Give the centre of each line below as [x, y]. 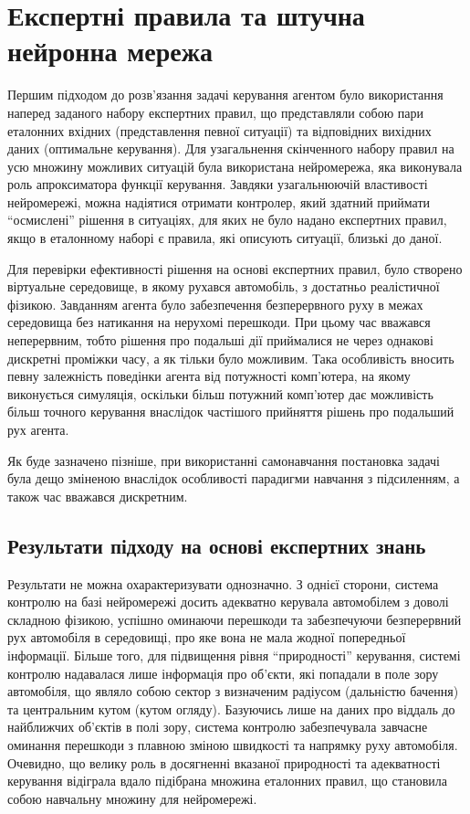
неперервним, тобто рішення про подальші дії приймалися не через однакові [220, 340]
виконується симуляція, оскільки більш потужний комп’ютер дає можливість [220, 393]
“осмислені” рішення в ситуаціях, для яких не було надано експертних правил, [227, 220]
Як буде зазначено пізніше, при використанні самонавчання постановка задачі [224, 460]
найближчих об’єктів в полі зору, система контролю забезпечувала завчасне [218, 727]
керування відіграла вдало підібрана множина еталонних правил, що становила [227, 781]
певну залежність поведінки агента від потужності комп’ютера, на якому [209, 376]
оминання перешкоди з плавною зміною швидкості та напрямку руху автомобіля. [233, 744]
